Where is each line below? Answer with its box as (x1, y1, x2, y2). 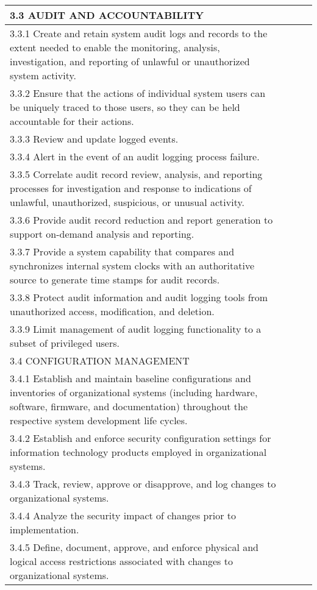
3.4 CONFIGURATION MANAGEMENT (10, 354, 190, 368)
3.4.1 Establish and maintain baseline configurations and (10, 371, 251, 385)
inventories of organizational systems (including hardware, (10, 385, 258, 399)
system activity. (10, 68, 77, 82)
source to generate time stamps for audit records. (10, 272, 220, 286)
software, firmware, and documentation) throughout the (10, 399, 248, 413)
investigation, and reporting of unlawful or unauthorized (10, 54, 250, 68)
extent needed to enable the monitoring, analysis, (10, 40, 220, 54)
